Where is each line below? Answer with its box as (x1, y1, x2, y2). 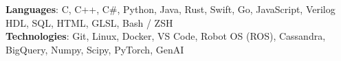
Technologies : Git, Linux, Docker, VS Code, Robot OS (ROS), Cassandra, (5, 29, 326, 43)
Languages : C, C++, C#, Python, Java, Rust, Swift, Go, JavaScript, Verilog (5, 2, 335, 16)
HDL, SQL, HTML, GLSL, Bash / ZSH (5, 15, 173, 29)
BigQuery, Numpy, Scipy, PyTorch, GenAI (5, 42, 184, 56)
